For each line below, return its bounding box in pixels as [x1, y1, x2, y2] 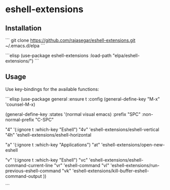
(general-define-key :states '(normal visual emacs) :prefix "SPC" [5, 111, 141, 117]
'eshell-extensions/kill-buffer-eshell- [72, 168, 149, 174]
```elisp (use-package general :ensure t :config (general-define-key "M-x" [5, 96, 160, 102]
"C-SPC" [35, 116, 54, 122]
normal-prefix [5, 116, 35, 122]
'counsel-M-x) [5, 101, 36, 107]
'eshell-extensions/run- [110, 162, 160, 168]
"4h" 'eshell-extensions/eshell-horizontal [5, 132, 92, 138]
